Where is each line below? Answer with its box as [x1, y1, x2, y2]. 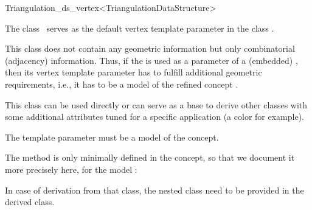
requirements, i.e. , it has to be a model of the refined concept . [5, 77, 238, 90]
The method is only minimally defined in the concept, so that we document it [5, 151, 295, 164]
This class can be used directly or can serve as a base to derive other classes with [5, 98, 308, 111]
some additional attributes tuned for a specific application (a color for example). [5, 110, 304, 123]
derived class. [5, 195, 55, 208]
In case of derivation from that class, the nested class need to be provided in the [5, 183, 304, 196]
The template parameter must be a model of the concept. [5, 130, 219, 143]
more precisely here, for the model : [5, 163, 137, 175]
